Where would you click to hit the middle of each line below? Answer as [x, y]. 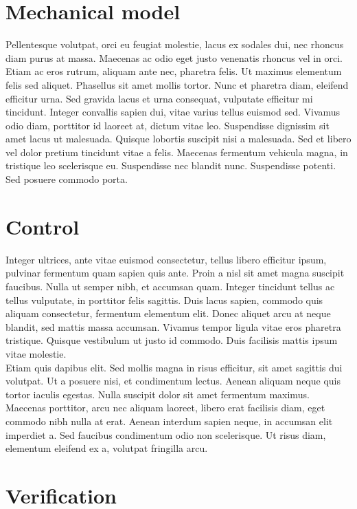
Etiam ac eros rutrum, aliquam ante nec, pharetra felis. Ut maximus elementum [174, 71]
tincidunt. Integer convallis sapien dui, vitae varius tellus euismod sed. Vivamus [173, 112]
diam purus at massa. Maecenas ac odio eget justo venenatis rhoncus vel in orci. [174, 57]
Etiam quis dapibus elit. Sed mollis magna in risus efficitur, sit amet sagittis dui [174, 367]
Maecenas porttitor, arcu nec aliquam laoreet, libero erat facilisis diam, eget [165, 408]
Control [43, 226]
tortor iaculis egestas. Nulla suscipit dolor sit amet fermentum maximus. [158, 394]
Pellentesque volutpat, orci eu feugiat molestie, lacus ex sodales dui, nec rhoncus [175, 44]
